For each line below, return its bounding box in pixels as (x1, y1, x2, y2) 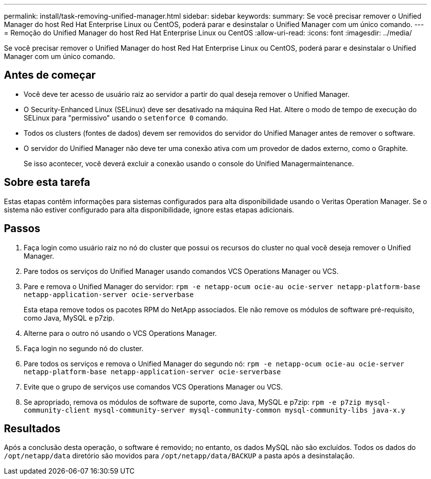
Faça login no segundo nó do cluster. (24, 344, 144, 353)
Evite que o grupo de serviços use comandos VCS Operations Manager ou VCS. (24, 382, 283, 391)
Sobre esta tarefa (4, 176, 91, 189)
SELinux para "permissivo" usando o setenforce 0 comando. (24, 113, 228, 122)
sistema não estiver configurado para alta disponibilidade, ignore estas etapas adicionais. (4, 205, 294, 214)
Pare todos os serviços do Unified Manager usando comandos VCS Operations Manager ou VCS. (24, 267, 339, 275)
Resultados (4, 422, 61, 435)
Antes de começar (4, 69, 96, 82)
